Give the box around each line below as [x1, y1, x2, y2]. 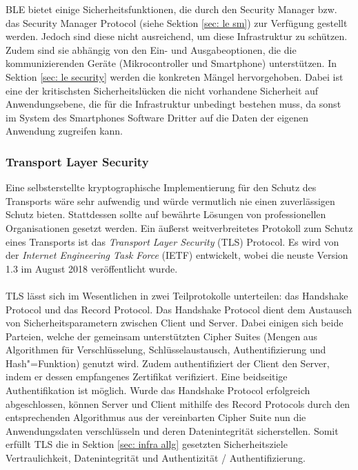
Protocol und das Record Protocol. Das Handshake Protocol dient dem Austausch [6, 302, 352, 316]
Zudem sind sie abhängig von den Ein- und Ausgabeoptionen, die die [6, 42, 297, 57]
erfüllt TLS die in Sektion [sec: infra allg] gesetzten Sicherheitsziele [6, 437, 288, 451]
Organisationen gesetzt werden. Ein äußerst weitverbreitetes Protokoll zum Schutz [6, 220, 353, 235]
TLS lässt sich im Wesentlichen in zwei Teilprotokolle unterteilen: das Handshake [6, 288, 348, 302]
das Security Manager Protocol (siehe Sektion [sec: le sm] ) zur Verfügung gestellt [6, 15, 348, 30]
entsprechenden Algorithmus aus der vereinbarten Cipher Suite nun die [6, 410, 306, 424]
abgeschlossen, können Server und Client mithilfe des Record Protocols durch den [6, 396, 350, 411]
